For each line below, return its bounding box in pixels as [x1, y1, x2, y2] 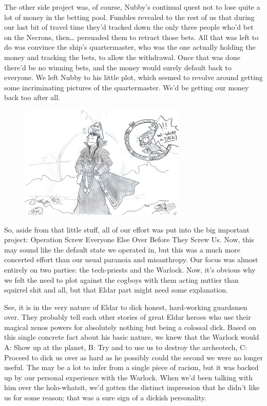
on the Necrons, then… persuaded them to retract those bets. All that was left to [4, 31, 259, 42]
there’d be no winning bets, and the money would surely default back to [4, 62, 232, 72]
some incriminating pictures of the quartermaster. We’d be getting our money [4, 82, 249, 92]
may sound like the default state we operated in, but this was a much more [4, 244, 241, 255]
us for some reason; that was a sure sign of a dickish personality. [4, 392, 206, 403]
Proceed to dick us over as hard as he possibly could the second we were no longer [4, 352, 263, 362]
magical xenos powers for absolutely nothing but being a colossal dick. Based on [4, 321, 256, 332]
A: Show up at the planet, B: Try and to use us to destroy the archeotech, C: [4, 342, 247, 353]
